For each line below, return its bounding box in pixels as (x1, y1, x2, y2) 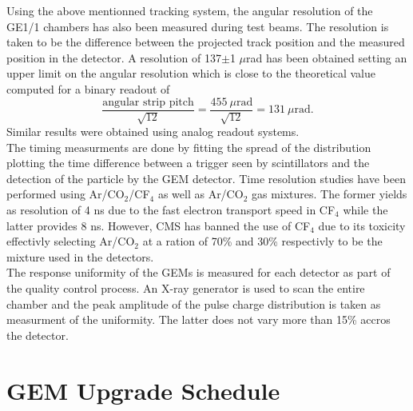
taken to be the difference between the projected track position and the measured (6, 34, 405, 50)
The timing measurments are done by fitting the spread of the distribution (6, 138, 371, 155)
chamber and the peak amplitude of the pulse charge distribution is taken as (6, 295, 381, 312)
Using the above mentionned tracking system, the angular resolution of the (6, 2, 373, 18)
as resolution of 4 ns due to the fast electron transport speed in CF (6, 201, 336, 217)
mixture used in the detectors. (6, 248, 154, 265)
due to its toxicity (318, 217, 406, 233)
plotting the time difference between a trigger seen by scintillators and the (6, 154, 370, 171)
